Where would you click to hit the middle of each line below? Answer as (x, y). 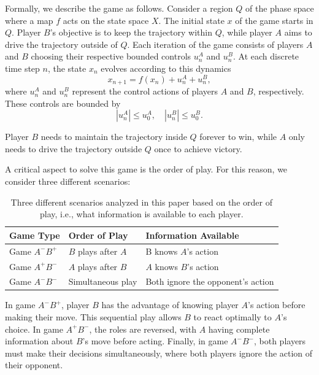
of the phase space (280, 8)
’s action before (277, 305)
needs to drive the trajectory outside (74, 148)
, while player (247, 32)
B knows (162, 251)
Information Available (192, 235)
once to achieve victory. (198, 148)
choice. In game (34, 329)
